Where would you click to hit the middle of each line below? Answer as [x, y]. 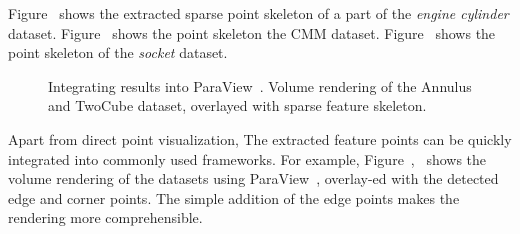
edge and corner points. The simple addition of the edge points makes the [234, 197]
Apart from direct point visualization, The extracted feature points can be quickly [260, 138]
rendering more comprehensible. [105, 217]
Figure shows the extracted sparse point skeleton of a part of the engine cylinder [258, 13]
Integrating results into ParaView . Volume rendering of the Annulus [260, 85]
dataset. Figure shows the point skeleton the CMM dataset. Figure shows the [252, 32]
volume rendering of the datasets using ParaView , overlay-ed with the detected [253, 178]
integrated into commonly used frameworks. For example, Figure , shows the [247, 158]
